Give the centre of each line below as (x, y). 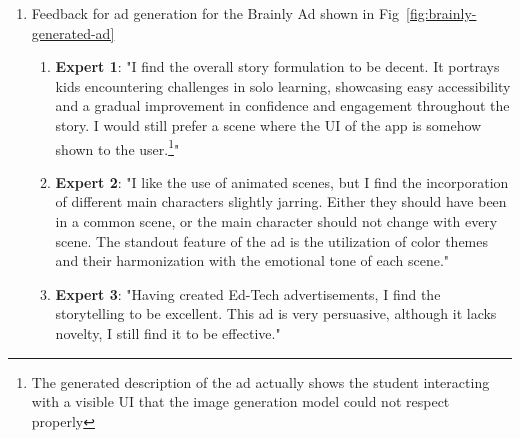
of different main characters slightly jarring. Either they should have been (281, 201)
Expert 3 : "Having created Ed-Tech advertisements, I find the (248, 293)
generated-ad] (73, 32)
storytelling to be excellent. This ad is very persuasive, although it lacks (276, 313)
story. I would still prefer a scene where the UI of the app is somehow (268, 124)
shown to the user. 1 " (117, 147)
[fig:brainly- (441, 13)
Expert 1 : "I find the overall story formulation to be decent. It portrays (277, 66)
